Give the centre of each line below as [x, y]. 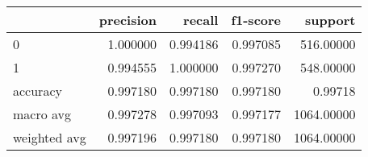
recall [201, 20]
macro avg [42, 114]
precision [128, 20]
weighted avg [50, 137]
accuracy [38, 91]
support [330, 20]
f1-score [256, 20]
